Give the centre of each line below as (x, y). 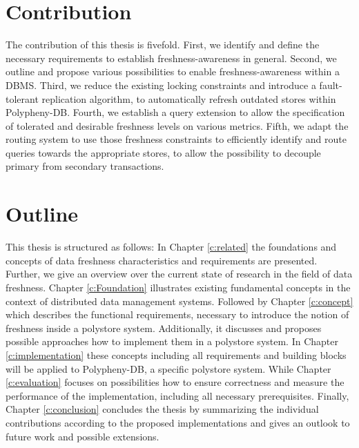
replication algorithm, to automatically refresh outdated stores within (189, 98)
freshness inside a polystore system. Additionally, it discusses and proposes (164, 328)
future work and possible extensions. (83, 436)
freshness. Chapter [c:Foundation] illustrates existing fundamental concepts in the (178, 287)
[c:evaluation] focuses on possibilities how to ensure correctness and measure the (175, 382)
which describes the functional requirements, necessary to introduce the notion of (177, 314)
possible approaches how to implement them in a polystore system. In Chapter (172, 341)
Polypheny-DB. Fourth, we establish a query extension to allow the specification (175, 112)
